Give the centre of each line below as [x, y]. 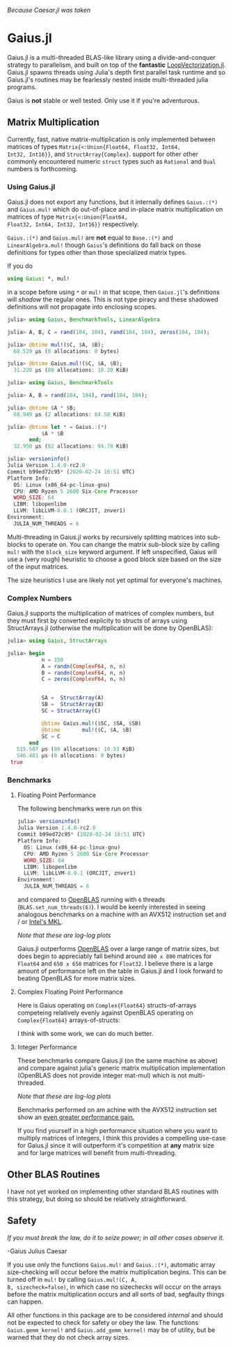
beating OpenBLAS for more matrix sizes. [77, 978]
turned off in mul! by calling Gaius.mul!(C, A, [72, 1279]
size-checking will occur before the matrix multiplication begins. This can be [117, 1272]
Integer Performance [47, 1047]
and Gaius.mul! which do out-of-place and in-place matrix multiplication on [115, 210]
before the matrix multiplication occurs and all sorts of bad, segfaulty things [116, 1294]
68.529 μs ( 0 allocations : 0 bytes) [66, 351]
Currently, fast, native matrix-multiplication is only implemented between [111, 139]
